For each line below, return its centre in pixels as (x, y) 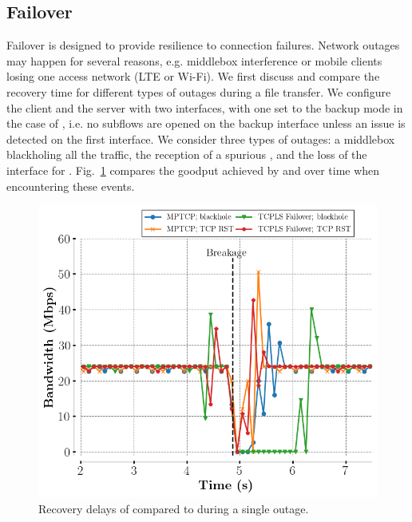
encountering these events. (71, 186)
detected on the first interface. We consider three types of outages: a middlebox (201, 138)
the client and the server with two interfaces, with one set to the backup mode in (205, 107)
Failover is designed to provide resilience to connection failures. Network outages (203, 45)
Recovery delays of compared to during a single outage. (174, 509)
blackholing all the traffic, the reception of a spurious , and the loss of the (187, 154)
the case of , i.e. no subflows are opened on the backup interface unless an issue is (206, 123)
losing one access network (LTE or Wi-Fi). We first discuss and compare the (193, 76)
